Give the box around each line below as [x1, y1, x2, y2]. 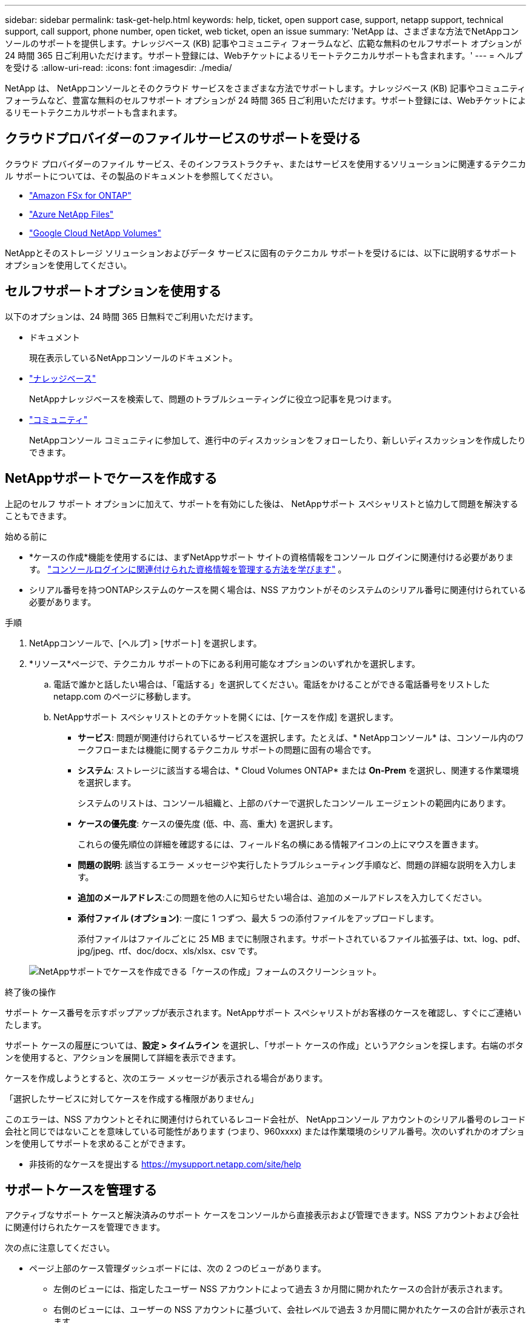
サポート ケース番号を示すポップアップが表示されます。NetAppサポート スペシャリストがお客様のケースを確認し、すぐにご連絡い [5, 1007, 521, 1018]
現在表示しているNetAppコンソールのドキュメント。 [29, 352, 238, 363]
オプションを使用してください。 [5, 259, 132, 270]
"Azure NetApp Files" [29, 208, 114, 219]
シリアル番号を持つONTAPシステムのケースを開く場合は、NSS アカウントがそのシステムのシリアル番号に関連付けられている [29, 584, 526, 595]
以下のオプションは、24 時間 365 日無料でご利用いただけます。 [5, 311, 258, 322]
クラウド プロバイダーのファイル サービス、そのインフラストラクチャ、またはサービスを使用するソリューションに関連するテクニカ [5, 158, 526, 169]
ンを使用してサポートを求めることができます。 [5, 1138, 191, 1149]
